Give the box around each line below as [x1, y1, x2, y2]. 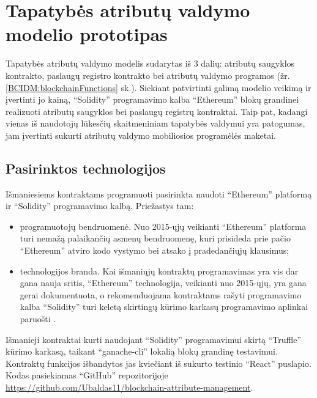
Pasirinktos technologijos [6, 158, 166, 177]
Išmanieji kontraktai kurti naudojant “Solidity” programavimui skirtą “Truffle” [6, 333, 302, 345]
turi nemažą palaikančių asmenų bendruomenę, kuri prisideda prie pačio [20, 232, 291, 245]
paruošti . [20, 312, 56, 325]
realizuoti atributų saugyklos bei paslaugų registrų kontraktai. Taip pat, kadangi [6, 105, 308, 117]
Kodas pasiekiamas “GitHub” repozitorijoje [6, 369, 168, 381]
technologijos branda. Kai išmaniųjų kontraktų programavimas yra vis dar [20, 264, 299, 277]
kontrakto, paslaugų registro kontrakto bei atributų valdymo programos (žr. [6, 68, 290, 81]
